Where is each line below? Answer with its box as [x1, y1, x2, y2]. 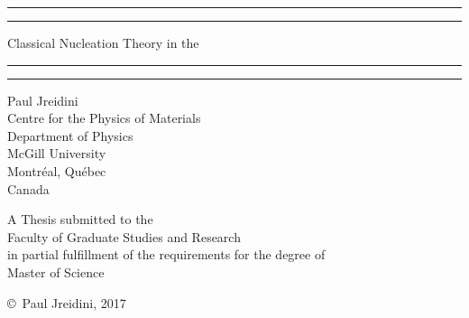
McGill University [7, 144, 106, 163]
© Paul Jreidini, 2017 [7, 293, 126, 312]
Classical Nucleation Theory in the [7, 33, 199, 51]
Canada [7, 179, 50, 198]
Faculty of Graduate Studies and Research [7, 227, 241, 246]
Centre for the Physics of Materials [7, 108, 201, 127]
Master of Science [7, 262, 105, 281]
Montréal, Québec [7, 161, 106, 180]
